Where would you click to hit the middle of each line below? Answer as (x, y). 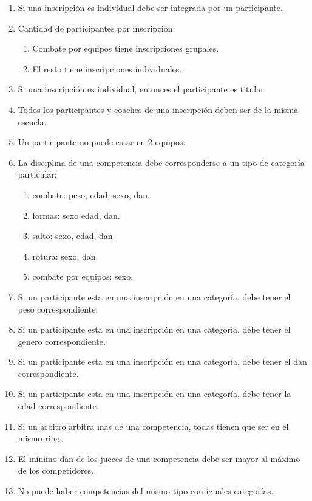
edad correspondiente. (58, 406)
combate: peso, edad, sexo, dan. (91, 194)
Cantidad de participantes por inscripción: (97, 28)
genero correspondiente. (62, 341)
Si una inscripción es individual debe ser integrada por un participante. (150, 7)
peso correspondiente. (58, 309)
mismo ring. (40, 438)
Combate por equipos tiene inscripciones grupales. (126, 48)
